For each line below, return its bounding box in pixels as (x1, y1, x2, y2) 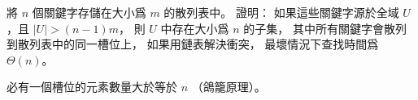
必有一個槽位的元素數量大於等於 (7, 78, 177, 95)
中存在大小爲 (160, 19, 229, 36)
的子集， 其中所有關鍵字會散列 (243, 19, 407, 36)
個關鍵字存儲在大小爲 (32, 4, 146, 20)
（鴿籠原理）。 (191, 78, 266, 95)
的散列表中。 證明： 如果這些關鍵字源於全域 (163, 4, 399, 20)
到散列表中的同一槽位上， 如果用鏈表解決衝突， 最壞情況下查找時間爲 (7, 35, 379, 52)
